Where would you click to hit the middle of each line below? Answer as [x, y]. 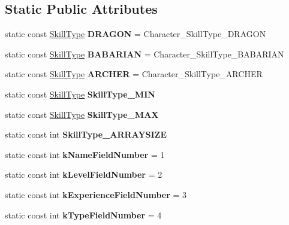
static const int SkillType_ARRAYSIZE [86, 134]
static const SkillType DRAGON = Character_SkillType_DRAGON [136, 34]
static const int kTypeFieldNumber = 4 [83, 215]
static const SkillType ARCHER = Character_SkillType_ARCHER [134, 74]
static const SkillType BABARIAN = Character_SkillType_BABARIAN [144, 54]
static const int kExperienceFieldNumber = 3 [96, 194]
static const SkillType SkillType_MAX [82, 114]
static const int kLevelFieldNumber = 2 [84, 174]
